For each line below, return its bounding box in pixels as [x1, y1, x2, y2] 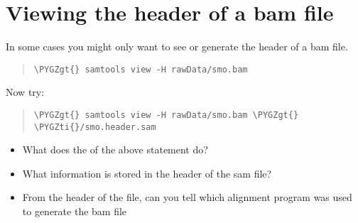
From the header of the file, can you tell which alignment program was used [22, 190, 352, 205]
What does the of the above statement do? [22, 142, 208, 157]
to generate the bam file [22, 204, 127, 219]
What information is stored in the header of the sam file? [22, 165, 272, 180]
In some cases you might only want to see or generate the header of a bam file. [6, 39, 348, 54]
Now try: [6, 85, 45, 99]
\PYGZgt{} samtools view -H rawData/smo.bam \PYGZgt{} [33, 109, 299, 120]
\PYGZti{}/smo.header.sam [33, 121, 156, 132]
